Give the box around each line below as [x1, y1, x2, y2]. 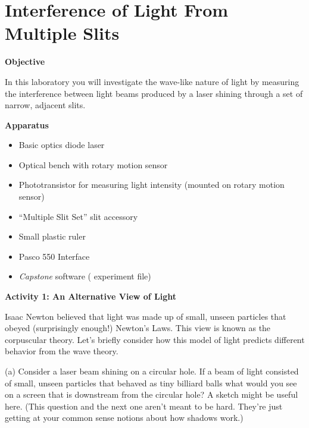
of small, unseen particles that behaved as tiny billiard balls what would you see [5, 376, 297, 389]
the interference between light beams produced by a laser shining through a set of [5, 87, 303, 99]
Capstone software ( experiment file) [18, 270, 151, 282]
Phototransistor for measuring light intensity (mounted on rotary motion [18, 178, 285, 191]
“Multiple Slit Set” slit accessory [18, 210, 138, 222]
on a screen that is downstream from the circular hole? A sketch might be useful [5, 388, 298, 401]
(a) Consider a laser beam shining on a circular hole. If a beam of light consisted [5, 365, 299, 377]
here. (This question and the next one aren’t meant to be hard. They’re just [5, 399, 283, 412]
